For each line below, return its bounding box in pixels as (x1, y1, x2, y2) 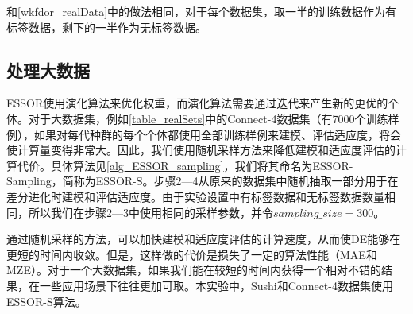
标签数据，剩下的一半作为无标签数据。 (6, 18, 206, 35)
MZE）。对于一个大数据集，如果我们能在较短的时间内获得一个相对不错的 (6, 262, 381, 278)
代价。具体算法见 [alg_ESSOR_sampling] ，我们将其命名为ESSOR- (17, 157, 353, 173)
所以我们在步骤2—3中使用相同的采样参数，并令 (28, 204, 273, 220)
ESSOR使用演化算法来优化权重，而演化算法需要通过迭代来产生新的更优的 (6, 95, 388, 111)
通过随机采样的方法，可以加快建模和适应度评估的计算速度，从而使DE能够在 (6, 231, 401, 247)
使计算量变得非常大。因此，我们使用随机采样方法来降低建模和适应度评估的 (6, 141, 396, 158)
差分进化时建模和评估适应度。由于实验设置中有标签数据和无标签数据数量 (6, 188, 384, 204)
